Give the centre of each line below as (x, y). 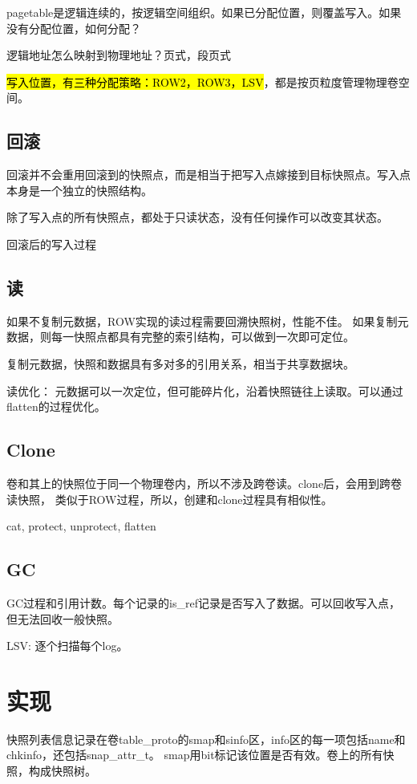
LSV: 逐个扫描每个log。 (67, 646)
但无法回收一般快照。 (63, 618)
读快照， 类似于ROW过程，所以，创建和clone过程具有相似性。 (170, 499)
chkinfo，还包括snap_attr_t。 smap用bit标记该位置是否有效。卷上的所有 (195, 755)
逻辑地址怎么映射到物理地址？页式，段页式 (119, 55)
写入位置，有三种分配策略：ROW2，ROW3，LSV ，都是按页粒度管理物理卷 (202, 81)
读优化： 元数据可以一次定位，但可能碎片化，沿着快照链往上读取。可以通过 (205, 390)
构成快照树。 (62, 770)
